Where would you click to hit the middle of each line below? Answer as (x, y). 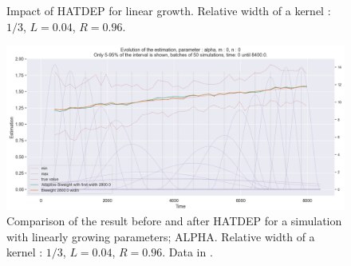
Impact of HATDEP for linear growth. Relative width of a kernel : (169, 10)
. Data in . (187, 252)
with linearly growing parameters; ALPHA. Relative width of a (161, 236)
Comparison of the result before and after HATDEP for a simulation (174, 221)
